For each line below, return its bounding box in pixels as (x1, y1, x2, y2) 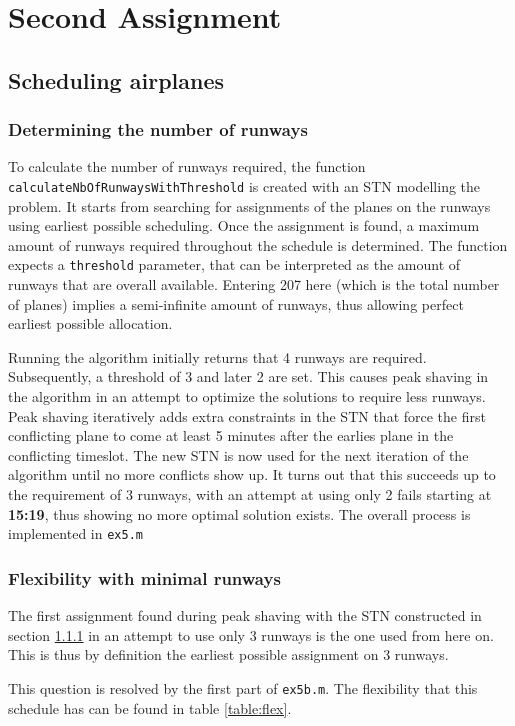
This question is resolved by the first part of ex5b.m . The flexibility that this (8, 677, 478, 698)
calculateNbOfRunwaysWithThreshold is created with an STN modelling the (8, 175, 481, 196)
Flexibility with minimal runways (8, 565, 281, 590)
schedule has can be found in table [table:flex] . (8, 697, 292, 718)
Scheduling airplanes (8, 64, 225, 95)
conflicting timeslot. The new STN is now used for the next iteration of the (8, 444, 469, 465)
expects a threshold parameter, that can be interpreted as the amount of (8, 254, 461, 275)
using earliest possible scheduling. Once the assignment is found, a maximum (8, 215, 480, 236)
